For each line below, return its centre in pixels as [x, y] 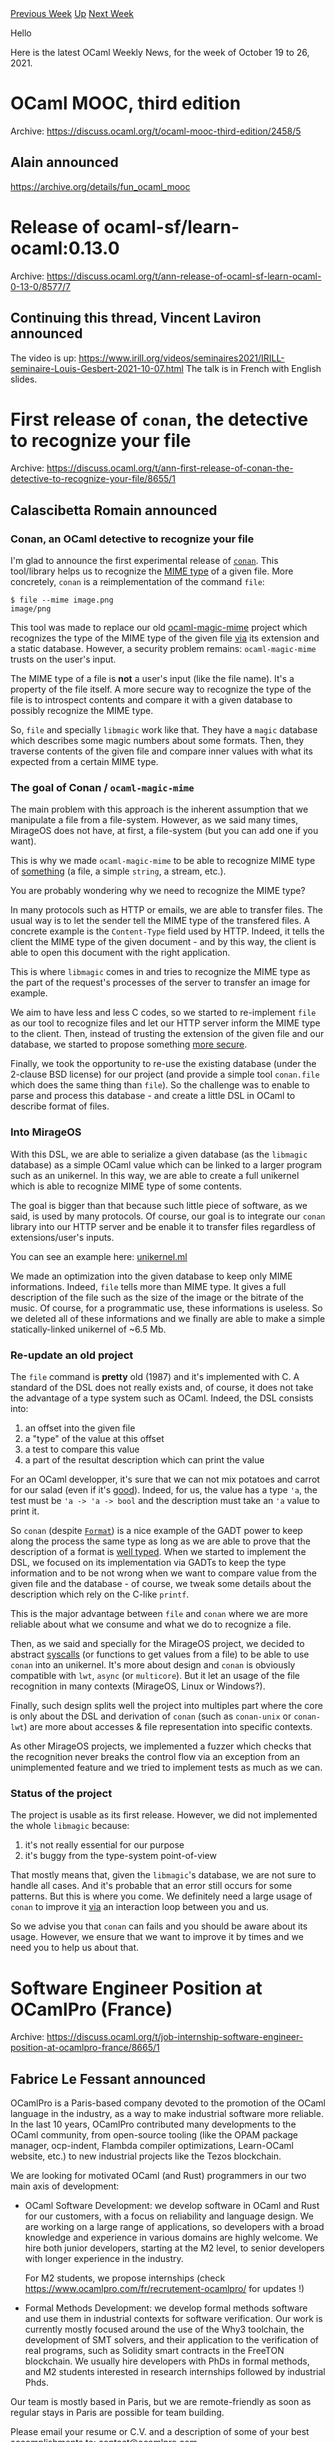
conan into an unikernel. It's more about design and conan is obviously [153, 1665]
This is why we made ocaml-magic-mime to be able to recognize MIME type [163, 861]
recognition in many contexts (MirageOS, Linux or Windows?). [138, 1686]
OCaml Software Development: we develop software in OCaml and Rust [172, 2206]
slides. [24, 379]
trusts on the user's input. [63, 659]
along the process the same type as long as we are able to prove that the [160, 1541]
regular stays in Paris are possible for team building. [117, 2413]
